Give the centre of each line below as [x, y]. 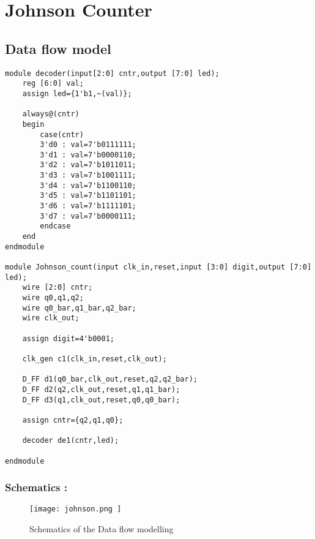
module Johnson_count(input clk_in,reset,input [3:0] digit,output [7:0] [158, 267]
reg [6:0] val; [53, 84]
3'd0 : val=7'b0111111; [88, 145]
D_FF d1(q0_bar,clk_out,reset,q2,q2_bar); [110, 379]
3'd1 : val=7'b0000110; [88, 155]
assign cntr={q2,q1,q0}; [73, 420]
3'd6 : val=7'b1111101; [88, 206]
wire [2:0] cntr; [57, 288]
